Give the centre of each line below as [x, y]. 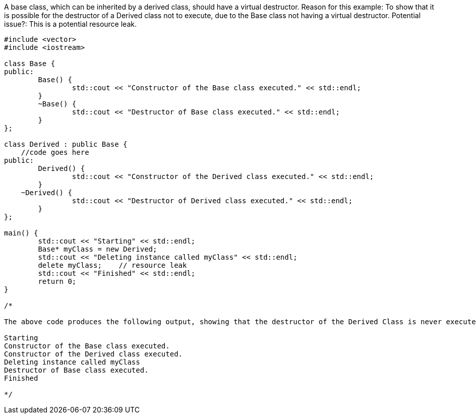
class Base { [30, 64]
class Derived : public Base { [66, 144]
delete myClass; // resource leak [112, 265]
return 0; [57, 281]
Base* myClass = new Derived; [98, 249]
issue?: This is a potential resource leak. [70, 24]
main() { [21, 233]
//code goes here [55, 152]
